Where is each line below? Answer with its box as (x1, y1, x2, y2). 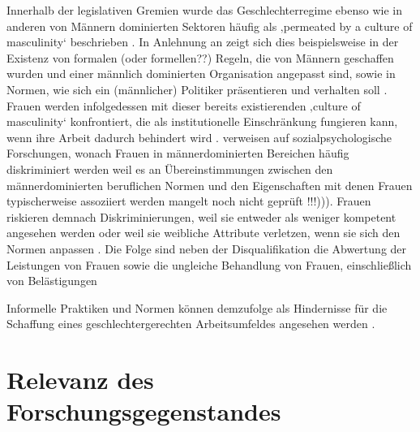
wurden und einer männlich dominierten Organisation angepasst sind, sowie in (6, 65, 396, 82)
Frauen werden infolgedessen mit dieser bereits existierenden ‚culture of (6, 97, 361, 114)
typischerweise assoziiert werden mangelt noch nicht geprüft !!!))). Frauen (6, 192, 371, 210)
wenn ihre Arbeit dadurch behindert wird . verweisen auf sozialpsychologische (6, 128, 392, 145)
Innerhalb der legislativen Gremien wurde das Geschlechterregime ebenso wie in (6, 2, 402, 18)
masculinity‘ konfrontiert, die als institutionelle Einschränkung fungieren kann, (6, 113, 398, 130)
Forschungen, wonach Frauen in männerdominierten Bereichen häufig (6, 145, 349, 162)
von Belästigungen (6, 272, 97, 289)
